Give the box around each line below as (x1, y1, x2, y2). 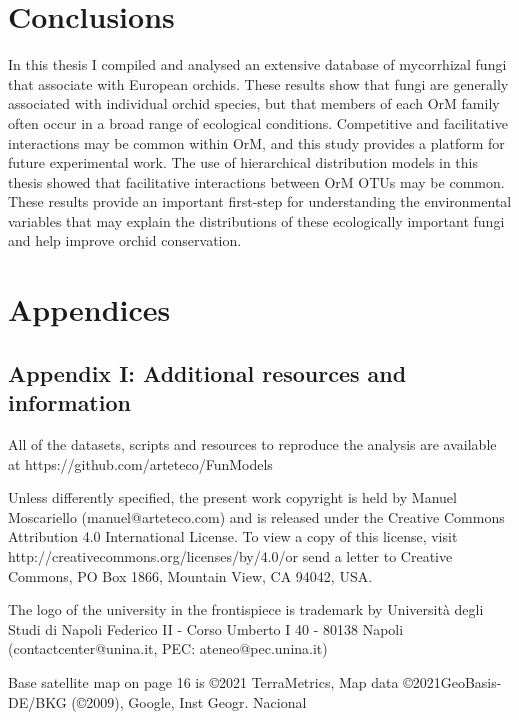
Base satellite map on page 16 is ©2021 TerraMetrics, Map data (8, 671, 399, 692)
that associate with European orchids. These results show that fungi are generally (8, 73, 509, 94)
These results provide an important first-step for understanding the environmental (8, 191, 512, 212)
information (8, 387, 131, 418)
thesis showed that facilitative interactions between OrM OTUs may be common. (8, 171, 505, 192)
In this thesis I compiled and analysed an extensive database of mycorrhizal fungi (8, 54, 507, 75)
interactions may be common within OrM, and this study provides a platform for (8, 132, 505, 153)
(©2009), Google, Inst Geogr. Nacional (71, 691, 307, 712)
